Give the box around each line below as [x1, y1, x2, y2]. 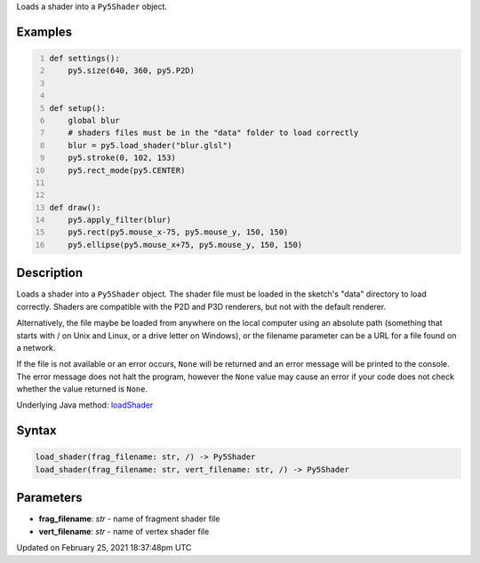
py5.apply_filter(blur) [68, 215, 172, 226]
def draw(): [49, 202, 101, 212]
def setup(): [49, 103, 107, 113]
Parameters [16, 490, 83, 505]
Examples [16, 24, 73, 39]
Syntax [16, 423, 57, 439]
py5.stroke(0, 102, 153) [68, 153, 177, 163]
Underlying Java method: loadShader [16, 400, 154, 410]
